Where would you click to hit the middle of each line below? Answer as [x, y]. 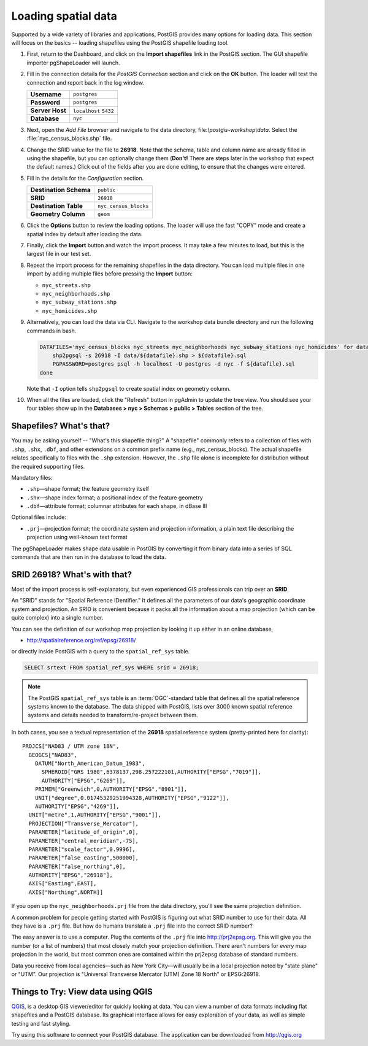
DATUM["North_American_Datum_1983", [90, 763]
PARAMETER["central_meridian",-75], [84, 841]
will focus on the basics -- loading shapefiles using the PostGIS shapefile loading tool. [120, 42]
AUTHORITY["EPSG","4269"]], [77, 806]
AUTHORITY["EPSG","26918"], [71, 875]
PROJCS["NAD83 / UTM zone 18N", [71, 746]
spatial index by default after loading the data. [85, 234]
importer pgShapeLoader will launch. [73, 63]
